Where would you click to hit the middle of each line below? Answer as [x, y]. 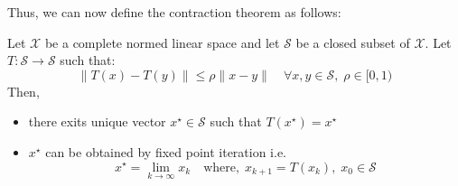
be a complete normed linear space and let [162, 42]
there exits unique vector [97, 121]
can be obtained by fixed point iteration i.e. [166, 151]
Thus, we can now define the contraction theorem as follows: [174, 12]
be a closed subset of [353, 42]
